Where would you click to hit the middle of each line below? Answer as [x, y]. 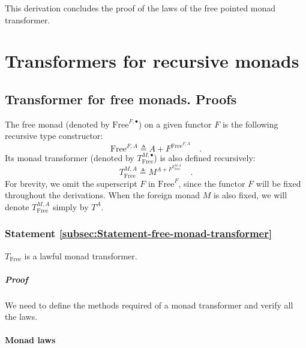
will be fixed [278, 183]
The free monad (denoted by [57, 124]
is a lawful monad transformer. [81, 255]
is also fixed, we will [250, 195]
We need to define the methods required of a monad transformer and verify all [149, 305]
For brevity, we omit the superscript [71, 183]
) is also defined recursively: [205, 158]
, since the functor [212, 183]
